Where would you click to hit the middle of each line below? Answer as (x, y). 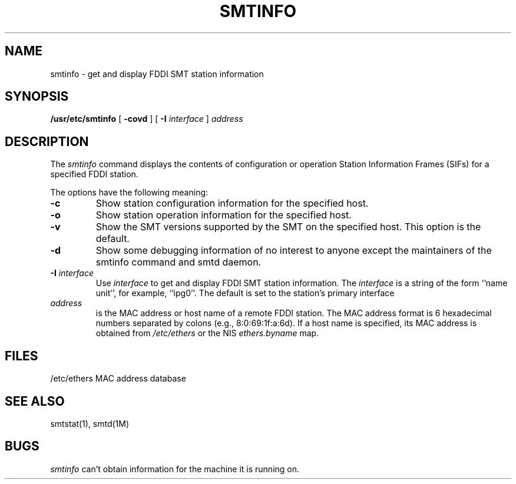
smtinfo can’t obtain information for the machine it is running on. (175, 469)
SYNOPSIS (37, 97)
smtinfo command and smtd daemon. (178, 262)
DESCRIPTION (47, 141)
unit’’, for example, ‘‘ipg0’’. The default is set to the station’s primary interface (245, 293)
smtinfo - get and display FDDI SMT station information (157, 74)
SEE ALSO (35, 401)
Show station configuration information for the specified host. (232, 203)
